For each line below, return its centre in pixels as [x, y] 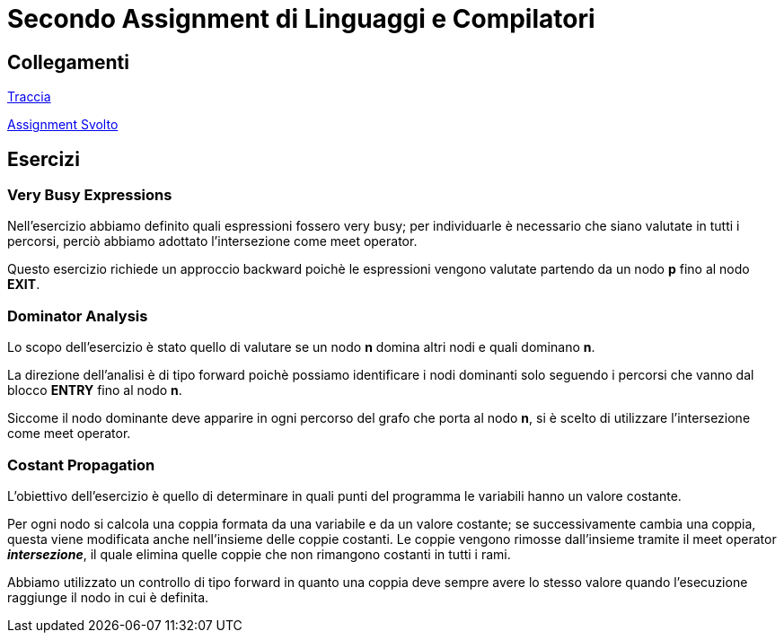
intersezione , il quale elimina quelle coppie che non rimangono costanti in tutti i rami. [259, 554]
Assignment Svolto [63, 125]
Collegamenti [68, 62]
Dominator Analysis [78, 316]
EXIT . [24, 285]
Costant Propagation [81, 465]
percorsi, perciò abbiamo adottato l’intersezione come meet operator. [212, 241]
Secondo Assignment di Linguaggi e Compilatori [301, 19]
